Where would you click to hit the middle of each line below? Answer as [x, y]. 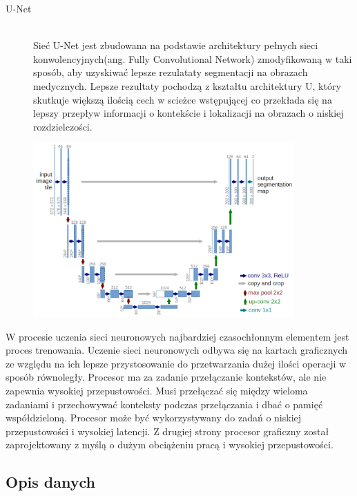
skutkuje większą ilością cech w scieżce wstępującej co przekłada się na [183, 99]
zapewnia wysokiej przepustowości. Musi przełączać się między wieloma [157, 391]
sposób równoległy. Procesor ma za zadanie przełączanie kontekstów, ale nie [166, 377]
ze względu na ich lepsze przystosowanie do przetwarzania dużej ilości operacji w [176, 363]
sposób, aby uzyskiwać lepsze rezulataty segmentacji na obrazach [171, 72]
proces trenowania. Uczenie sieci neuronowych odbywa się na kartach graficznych [177, 350]
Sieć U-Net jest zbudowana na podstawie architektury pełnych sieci [176, 45]
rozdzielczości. [63, 126]
